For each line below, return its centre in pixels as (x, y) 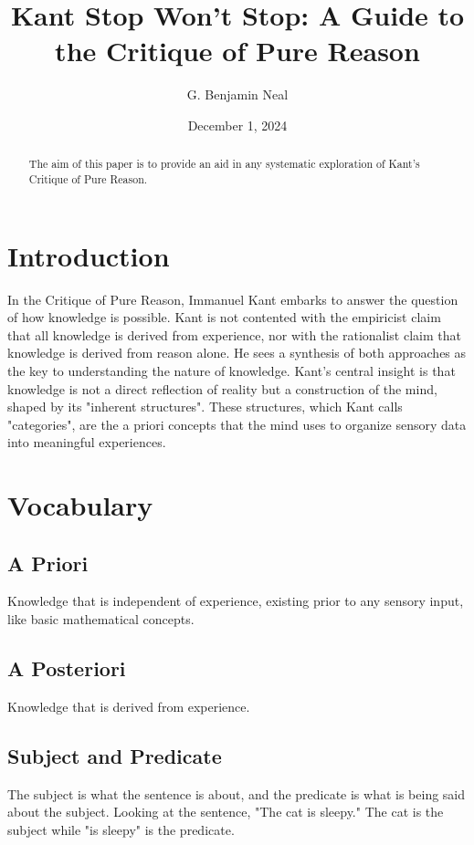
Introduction (89, 255)
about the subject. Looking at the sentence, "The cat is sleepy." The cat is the (226, 812)
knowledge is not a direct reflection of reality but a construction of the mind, (222, 388)
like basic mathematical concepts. (101, 619)
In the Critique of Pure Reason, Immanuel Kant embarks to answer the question (233, 299)
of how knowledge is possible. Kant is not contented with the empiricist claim (224, 317)
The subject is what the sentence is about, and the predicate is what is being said (237, 793)
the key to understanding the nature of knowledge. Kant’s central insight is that (232, 370)
